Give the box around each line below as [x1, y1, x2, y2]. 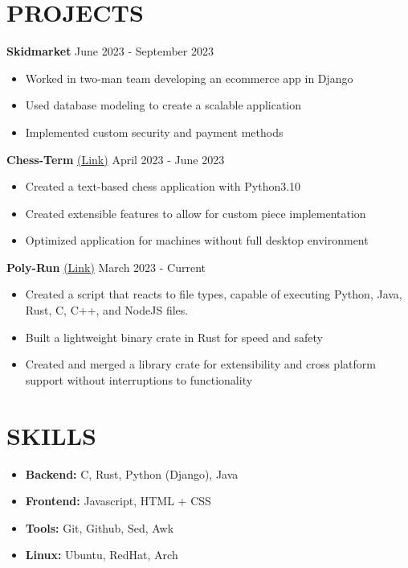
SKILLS [6, 418, 96, 451]
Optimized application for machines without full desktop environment [25, 232, 369, 249]
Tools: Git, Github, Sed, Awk [25, 519, 174, 536]
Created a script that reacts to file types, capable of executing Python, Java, [25, 286, 402, 303]
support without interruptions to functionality [25, 371, 253, 388]
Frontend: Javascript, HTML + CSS [25, 492, 211, 509]
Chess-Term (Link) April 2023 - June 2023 [6, 150, 225, 167]
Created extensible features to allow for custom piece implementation [25, 204, 366, 221]
